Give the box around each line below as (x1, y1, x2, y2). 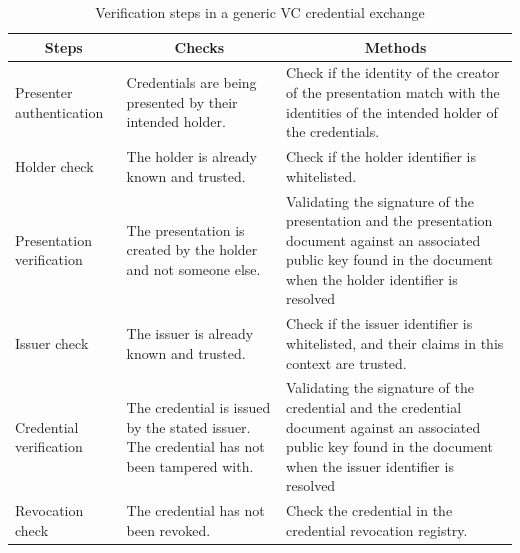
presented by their (126, 91, 238, 112)
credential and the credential (286, 396, 462, 417)
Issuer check (15, 332, 89, 353)
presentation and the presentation (286, 210, 493, 231)
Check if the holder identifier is (286, 146, 476, 167)
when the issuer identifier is (286, 455, 454, 476)
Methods (364, 36, 427, 57)
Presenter (15, 82, 73, 103)
